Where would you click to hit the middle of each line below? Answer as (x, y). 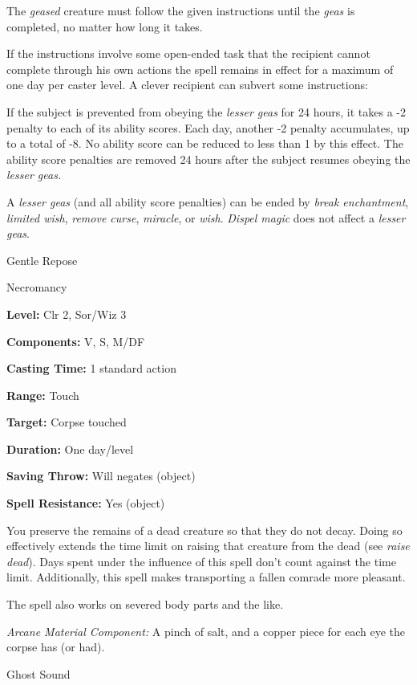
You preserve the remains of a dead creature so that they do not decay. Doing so (204, 530)
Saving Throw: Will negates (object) (101, 476)
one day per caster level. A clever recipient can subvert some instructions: (187, 85)
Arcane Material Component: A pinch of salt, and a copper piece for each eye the (206, 631)
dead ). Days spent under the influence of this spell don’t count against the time (201, 561)
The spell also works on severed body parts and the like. (145, 604)
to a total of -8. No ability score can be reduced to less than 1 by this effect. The (205, 143)
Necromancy (37, 287)
